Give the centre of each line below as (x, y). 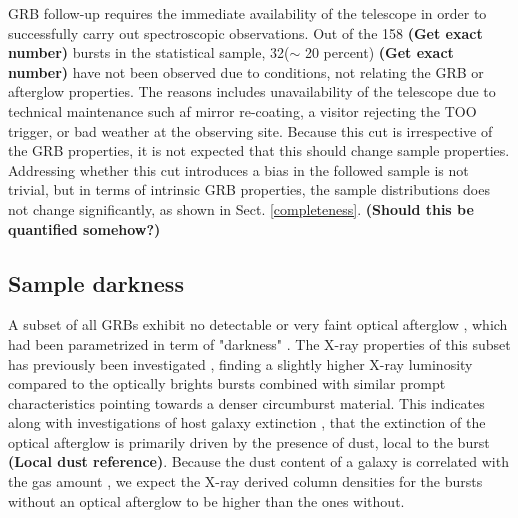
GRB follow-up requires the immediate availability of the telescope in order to (247, 13)
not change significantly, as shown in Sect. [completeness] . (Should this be (241, 208)
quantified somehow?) (84, 228)
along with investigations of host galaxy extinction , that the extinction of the (247, 422)
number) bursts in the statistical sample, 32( (149, 52)
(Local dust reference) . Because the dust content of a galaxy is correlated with (258, 461)
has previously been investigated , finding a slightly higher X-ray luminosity (240, 363)
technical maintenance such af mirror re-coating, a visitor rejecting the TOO (242, 110)
